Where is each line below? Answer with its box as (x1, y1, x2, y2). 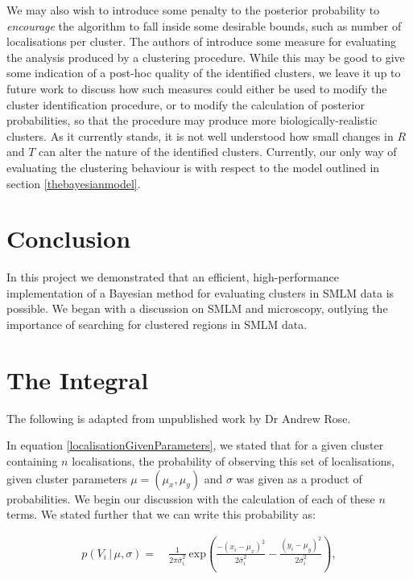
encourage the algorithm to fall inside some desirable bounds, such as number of (6, 17, 402, 34)
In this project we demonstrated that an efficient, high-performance (6, 269, 339, 285)
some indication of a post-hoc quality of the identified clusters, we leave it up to (6, 64, 401, 81)
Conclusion (6, 222, 131, 255)
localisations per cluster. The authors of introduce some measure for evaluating (6, 33, 397, 50)
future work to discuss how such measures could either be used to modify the (6, 80, 387, 96)
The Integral (6, 363, 149, 396)
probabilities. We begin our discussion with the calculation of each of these (6, 490, 375, 507)
